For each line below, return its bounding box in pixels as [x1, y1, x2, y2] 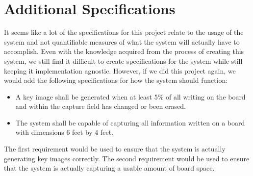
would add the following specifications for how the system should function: [4, 75, 228, 85]
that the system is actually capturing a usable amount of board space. [4, 163, 215, 173]
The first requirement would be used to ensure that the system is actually [4, 144, 226, 154]
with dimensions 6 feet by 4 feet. [15, 127, 114, 137]
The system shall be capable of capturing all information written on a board [15, 117, 245, 127]
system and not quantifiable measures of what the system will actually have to [4, 36, 240, 47]
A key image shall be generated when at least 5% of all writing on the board [15, 91, 246, 101]
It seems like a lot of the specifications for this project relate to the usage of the [4, 27, 244, 37]
